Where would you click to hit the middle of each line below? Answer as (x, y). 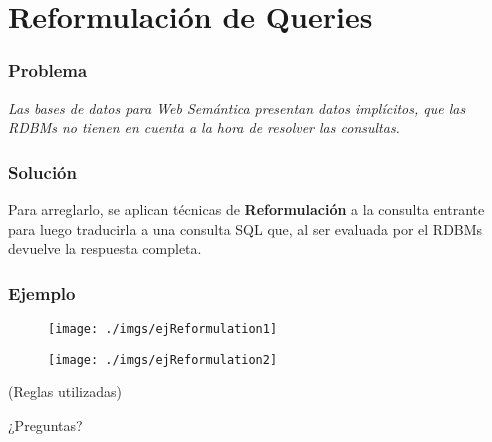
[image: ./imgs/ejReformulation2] (163, 359)
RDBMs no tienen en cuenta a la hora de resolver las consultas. (204, 127)
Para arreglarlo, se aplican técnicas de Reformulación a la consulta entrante (246, 209)
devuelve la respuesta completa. (105, 248)
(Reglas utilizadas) (65, 391)
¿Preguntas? (45, 424)
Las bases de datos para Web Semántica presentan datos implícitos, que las (237, 107)
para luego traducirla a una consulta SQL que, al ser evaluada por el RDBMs (245, 228)
